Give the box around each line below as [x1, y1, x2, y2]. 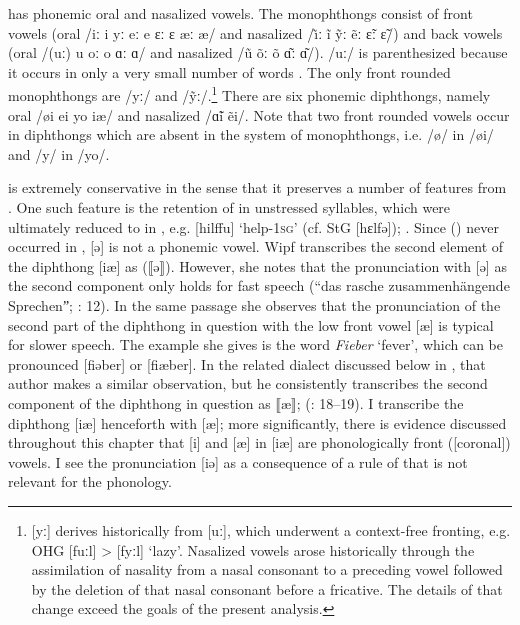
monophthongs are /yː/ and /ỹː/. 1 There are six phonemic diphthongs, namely [8, 82, 491, 106]
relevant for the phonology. [8, 471, 172, 492]
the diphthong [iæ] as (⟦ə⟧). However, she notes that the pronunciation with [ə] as [8, 255, 507, 276]
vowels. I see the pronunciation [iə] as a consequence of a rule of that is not [8, 451, 468, 472]
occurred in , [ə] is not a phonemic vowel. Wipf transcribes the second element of [8, 236, 504, 257]
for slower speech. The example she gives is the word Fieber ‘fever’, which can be [8, 334, 503, 355]
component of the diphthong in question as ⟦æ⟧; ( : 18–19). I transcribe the [8, 392, 464, 413]
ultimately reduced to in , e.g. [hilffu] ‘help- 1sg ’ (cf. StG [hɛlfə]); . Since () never [8, 216, 499, 237]
